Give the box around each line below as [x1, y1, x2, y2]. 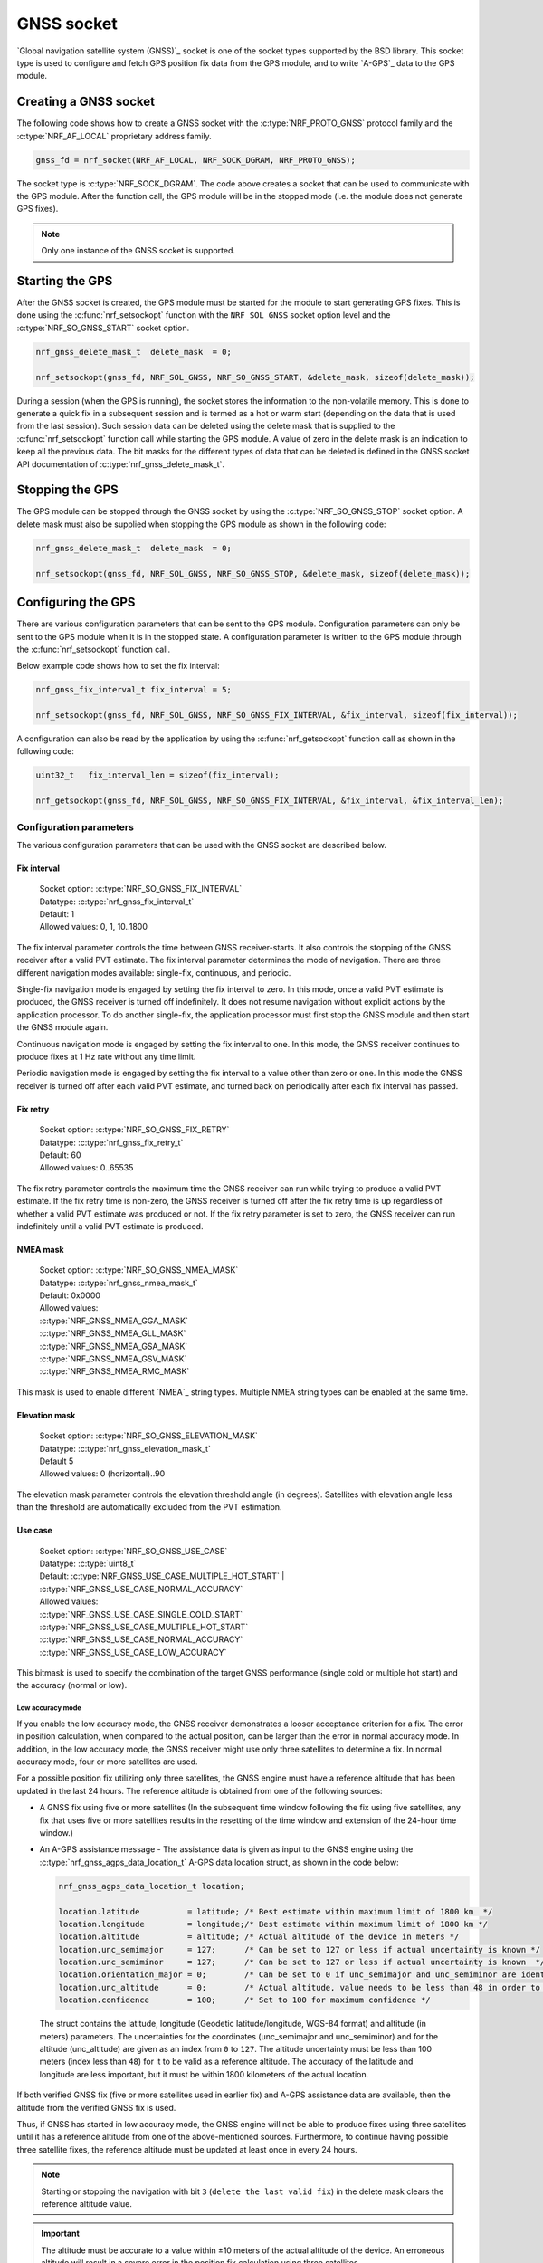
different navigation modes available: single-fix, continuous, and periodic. [16, 967, 291, 978]
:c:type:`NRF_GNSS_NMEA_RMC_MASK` [39, 1366, 190, 1377]
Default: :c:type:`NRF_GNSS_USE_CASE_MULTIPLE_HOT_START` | [39, 1571, 285, 1581]
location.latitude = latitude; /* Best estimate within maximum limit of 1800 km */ [58, 1906, 493, 1916]
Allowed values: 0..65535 [39, 1162, 134, 1173]
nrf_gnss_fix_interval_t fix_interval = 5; [35, 684, 233, 695]
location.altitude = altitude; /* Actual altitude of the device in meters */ [58, 1932, 460, 1942]
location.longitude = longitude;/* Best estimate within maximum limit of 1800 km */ [58, 1919, 489, 1929]
